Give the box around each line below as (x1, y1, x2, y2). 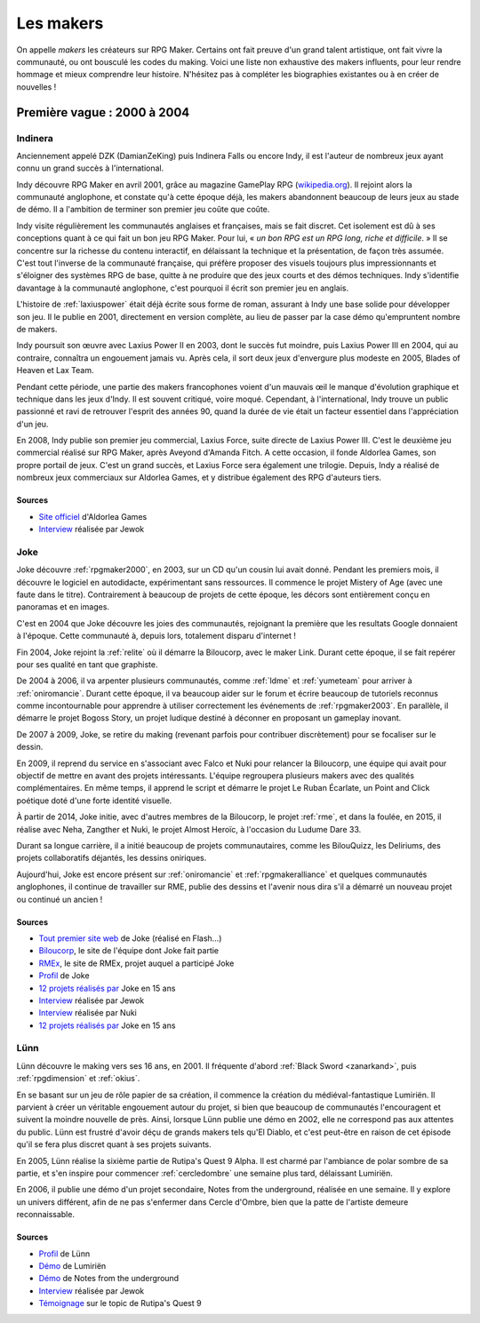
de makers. (16, 323, 58, 334)
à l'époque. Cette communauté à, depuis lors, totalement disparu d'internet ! (16, 631, 297, 642)
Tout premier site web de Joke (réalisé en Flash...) (38, 933, 222, 944)
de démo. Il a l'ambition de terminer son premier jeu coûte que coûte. (16, 204, 270, 215)
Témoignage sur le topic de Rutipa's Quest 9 (38, 1298, 202, 1309)
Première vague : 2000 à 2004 (16, 105, 190, 120)
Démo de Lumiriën (38, 1260, 107, 1271)
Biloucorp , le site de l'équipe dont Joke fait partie (38, 945, 220, 956)
